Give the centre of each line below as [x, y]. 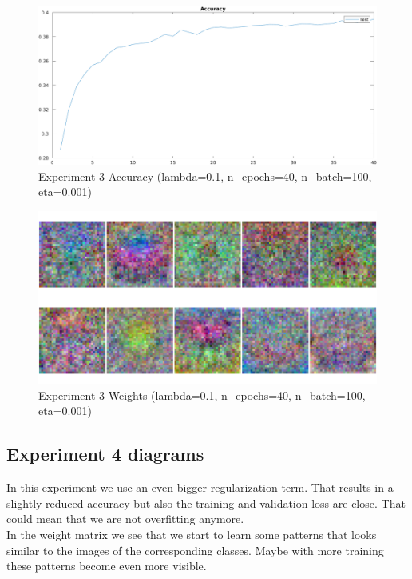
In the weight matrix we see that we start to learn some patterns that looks [192, 535]
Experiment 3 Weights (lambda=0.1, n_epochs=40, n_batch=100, [202, 395]
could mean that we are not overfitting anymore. [125, 519]
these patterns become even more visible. [107, 566]
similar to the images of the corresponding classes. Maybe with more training [195, 550]
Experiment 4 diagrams [105, 454]
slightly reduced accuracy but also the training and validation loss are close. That [206, 503]
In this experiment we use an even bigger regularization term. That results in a [200, 487]
